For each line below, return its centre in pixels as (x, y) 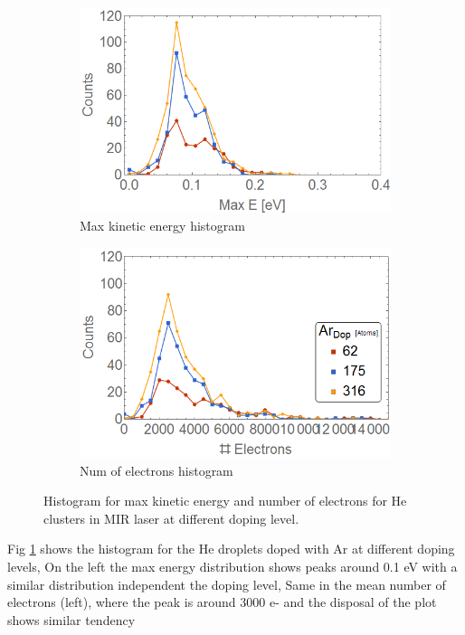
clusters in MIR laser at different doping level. (171, 518)
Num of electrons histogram (157, 470)
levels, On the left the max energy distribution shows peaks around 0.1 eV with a (232, 566)
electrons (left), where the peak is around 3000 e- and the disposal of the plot (222, 602)
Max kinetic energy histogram (162, 226)
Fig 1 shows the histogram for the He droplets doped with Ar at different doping (231, 549)
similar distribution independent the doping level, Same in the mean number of (227, 584)
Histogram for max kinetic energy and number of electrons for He (225, 501)
